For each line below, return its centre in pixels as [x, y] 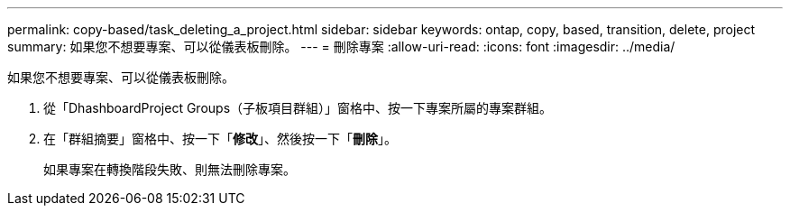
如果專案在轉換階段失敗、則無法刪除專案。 [170, 169]
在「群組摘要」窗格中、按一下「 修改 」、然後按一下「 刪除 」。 [220, 139]
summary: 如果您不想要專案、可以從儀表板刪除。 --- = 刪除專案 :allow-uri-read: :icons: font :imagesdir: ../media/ [341, 46]
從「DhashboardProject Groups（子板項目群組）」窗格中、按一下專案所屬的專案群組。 [298, 108]
